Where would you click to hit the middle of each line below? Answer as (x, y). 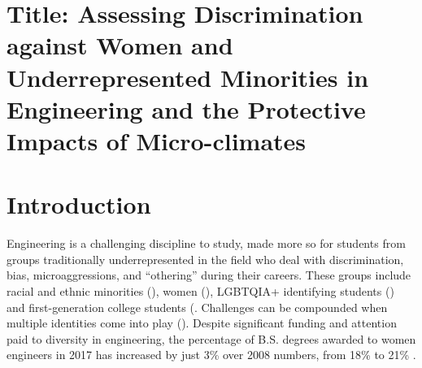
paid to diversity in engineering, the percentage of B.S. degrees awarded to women (211, 338)
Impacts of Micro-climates (157, 140)
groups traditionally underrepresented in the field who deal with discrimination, (205, 259)
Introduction (79, 204)
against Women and (120, 45)
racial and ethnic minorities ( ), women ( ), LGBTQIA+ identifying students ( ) (200, 291)
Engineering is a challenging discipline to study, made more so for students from (206, 243)
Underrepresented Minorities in (188, 77)
